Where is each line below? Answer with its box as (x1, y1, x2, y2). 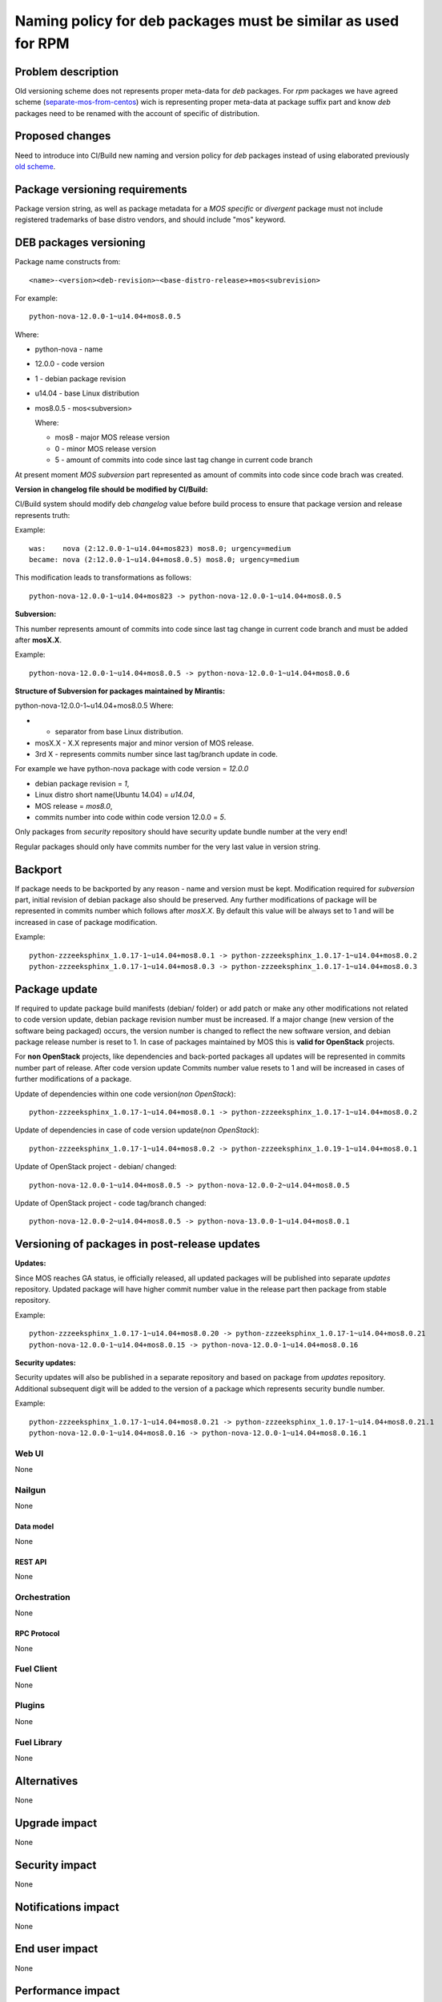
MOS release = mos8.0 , (34, 801, 113, 810)
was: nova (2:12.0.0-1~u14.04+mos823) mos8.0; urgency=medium (29, 544, 291, 553)
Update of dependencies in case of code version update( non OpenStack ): (14, 1125, 259, 1135)
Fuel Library (14, 1736, 62, 1747)
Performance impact (14, 1984, 120, 1998)
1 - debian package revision (34, 373, 127, 384)
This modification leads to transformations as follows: (14, 573, 192, 582)
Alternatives (14, 1774, 78, 1787)
